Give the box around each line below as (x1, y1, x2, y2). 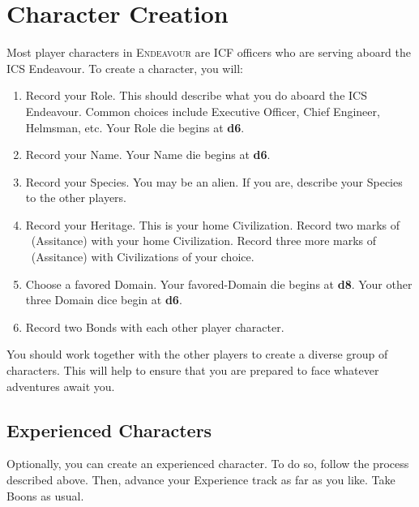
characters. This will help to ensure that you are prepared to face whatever (6, 362, 379, 379)
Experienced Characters (6, 417, 212, 442)
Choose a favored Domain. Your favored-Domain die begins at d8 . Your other (25, 275, 413, 292)
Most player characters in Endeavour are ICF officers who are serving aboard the (6, 44, 412, 61)
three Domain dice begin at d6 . (25, 291, 182, 308)
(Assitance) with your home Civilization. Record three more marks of (31, 232, 377, 249)
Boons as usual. (6, 487, 84, 504)
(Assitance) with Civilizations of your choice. (31, 248, 254, 265)
